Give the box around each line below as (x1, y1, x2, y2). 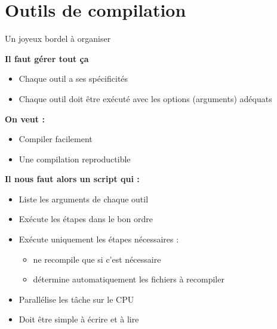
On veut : (5, 112, 45, 125)
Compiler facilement (19, 133, 93, 145)
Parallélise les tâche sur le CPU (19, 293, 134, 305)
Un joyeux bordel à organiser (5, 32, 111, 45)
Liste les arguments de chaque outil (19, 192, 149, 205)
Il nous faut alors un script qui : (5, 173, 140, 185)
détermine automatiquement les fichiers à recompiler (33, 273, 224, 285)
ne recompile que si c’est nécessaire (33, 253, 161, 265)
